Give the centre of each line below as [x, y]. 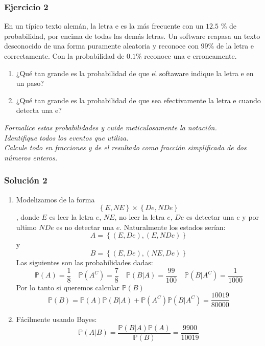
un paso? [30, 83]
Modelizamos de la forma [55, 199]
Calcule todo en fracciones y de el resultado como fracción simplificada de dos [125, 147]
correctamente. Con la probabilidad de [64, 56]
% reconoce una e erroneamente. [186, 56]
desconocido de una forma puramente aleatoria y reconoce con [101, 46]
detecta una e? [39, 110]
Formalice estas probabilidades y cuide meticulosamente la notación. [111, 127]
